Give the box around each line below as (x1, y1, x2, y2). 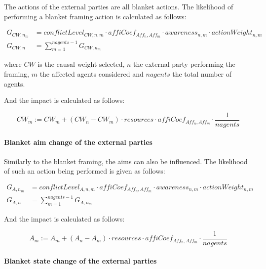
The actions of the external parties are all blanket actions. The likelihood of (4, 1, 233, 11)
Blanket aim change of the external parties (4, 137, 152, 147)
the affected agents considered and (39, 69, 144, 79)
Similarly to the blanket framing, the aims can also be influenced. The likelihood (4, 156, 248, 166)
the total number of (172, 69, 232, 79)
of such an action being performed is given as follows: (4, 166, 165, 176)
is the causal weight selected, (38, 59, 125, 69)
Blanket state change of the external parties (4, 256, 157, 266)
